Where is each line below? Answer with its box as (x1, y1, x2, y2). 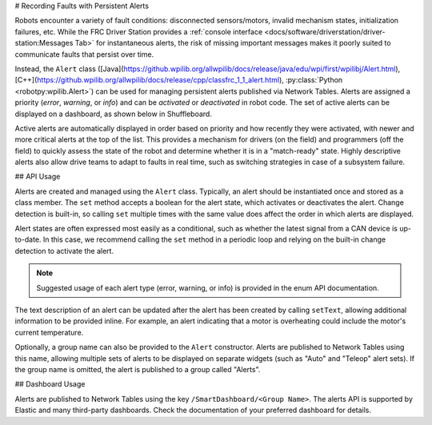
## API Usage (14, 172, 61, 182)
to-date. (14, 235, 42, 244)
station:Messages (14, 38, 74, 48)
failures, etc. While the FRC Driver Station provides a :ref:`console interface (14, 26, 263, 36)
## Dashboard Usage (14, 379, 86, 389)
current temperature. (14, 327, 84, 337)
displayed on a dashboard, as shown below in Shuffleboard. (14, 109, 212, 118)
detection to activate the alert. (14, 246, 114, 255)
